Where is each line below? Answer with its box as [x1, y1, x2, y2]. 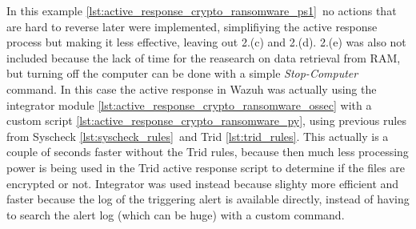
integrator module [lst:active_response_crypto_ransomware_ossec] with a [6, 96, 372, 113]
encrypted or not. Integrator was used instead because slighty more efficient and [6, 175, 399, 191]
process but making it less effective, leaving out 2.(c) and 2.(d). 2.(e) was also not [6, 34, 406, 50]
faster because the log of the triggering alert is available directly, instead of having [6, 191, 410, 207]
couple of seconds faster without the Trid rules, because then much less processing [6, 143, 409, 160]
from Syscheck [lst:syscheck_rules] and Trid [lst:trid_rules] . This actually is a [6, 127, 389, 144]
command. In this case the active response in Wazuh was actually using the [6, 80, 377, 97]
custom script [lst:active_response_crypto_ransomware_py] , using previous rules [6, 112, 406, 129]
